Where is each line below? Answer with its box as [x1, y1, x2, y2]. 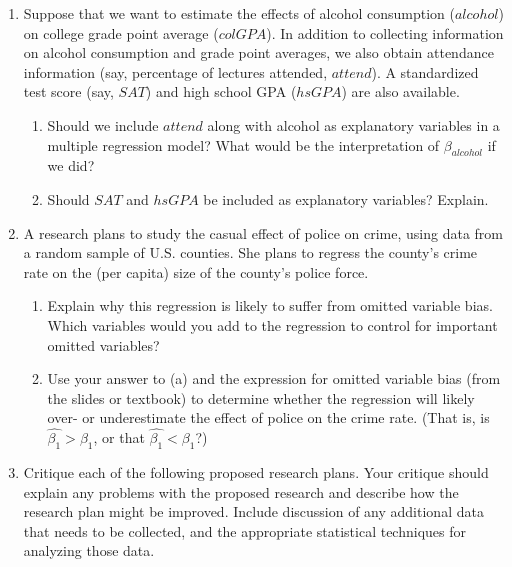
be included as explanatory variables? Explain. [203, 188, 489, 209]
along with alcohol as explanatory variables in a [207, 114, 500, 135]
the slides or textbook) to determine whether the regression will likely [47, 387, 475, 408]
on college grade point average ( [23, 22, 219, 43]
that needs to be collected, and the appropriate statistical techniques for [23, 520, 466, 541]
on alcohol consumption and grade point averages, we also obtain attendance [23, 42, 494, 63]
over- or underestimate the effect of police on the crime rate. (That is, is [47, 407, 490, 428]
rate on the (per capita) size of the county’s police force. [23, 261, 369, 282]
